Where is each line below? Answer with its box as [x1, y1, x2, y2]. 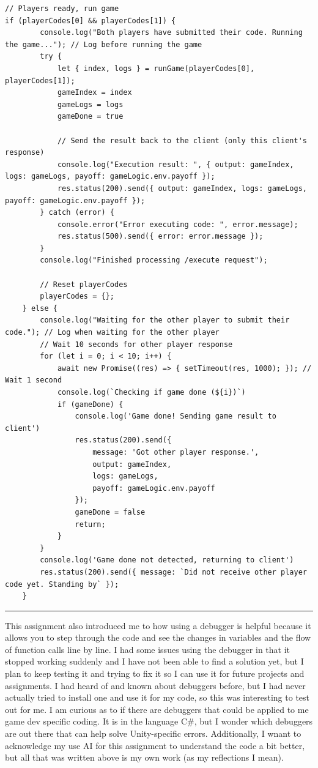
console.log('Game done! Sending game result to [75, 412, 276, 421]
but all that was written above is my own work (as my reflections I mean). [5, 751, 284, 764]
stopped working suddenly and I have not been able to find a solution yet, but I [5, 655, 304, 668]
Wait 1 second [5, 376, 62, 385]
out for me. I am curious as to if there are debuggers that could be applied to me [5, 703, 309, 715]
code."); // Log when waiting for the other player [5, 328, 220, 337]
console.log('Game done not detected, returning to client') [40, 556, 294, 565]
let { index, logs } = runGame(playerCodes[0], [57, 64, 255, 73]
